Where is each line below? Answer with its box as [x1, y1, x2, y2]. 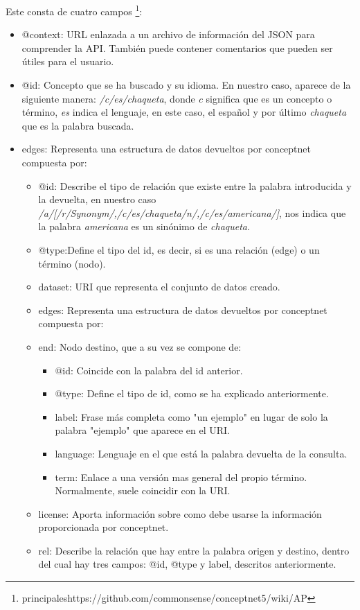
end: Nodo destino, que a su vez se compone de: [38, 339, 242, 354]
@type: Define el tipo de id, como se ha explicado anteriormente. [55, 386, 329, 401]
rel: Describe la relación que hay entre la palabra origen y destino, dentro [38, 543, 350, 557]
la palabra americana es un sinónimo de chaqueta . [38, 219, 250, 234]
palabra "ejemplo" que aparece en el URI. [55, 423, 231, 437]
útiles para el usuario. [21, 54, 114, 69]
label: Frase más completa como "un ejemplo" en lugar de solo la [55, 409, 328, 424]
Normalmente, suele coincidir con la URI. [55, 483, 231, 498]
